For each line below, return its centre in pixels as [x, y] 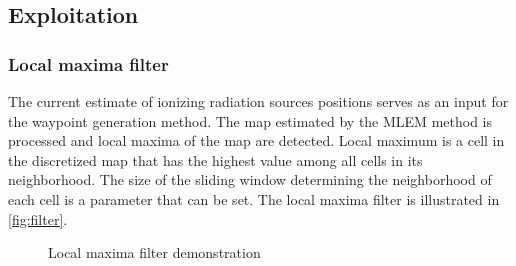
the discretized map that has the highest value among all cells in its [215, 159]
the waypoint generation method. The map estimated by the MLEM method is [250, 120]
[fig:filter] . [38, 218]
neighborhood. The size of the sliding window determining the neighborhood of [250, 179]
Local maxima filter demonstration [154, 252]
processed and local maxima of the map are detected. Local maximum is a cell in [256, 140]
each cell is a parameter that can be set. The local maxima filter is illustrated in [254, 198]
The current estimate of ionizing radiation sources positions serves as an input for [258, 101]
